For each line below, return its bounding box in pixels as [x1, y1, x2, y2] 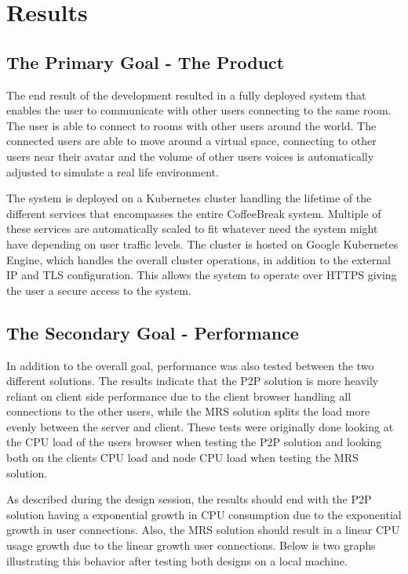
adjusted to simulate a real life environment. [6, 163, 219, 180]
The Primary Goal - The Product [6, 49, 285, 74]
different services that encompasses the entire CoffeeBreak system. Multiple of [6, 205, 381, 221]
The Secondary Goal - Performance [6, 320, 299, 344]
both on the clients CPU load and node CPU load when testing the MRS [6, 449, 359, 466]
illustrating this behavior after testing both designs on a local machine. [6, 552, 348, 569]
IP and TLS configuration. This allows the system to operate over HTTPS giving [6, 267, 397, 283]
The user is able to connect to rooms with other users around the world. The [6, 117, 377, 133]
